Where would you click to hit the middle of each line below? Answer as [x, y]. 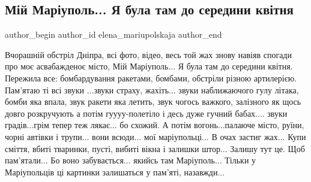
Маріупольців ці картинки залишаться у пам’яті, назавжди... [115, 172]
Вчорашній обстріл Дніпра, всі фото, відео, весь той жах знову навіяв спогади [148, 54]
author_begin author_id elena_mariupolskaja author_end [113, 34]
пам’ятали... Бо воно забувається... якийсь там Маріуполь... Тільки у [131, 160]
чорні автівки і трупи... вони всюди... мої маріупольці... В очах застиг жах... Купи [155, 136]
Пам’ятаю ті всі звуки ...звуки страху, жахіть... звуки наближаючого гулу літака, [152, 90]
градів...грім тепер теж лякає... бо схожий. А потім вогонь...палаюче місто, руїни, [155, 125]
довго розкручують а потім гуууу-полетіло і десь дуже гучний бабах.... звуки [146, 113]
